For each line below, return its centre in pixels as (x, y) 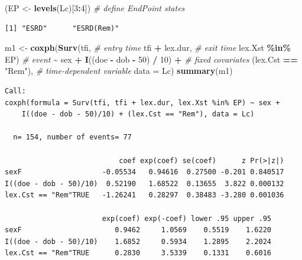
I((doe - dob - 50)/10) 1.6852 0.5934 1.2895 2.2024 (138, 241)
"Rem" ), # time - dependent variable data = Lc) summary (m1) (119, 71)
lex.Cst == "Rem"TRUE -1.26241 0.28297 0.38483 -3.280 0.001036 (144, 195)
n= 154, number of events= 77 (72, 137)
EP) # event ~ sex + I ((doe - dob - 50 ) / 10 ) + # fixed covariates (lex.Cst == (151, 59)
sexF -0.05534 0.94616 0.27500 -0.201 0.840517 (144, 172)
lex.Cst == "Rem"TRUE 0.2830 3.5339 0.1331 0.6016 (138, 253)
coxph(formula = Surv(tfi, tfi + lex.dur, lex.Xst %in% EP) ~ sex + (142, 103)
